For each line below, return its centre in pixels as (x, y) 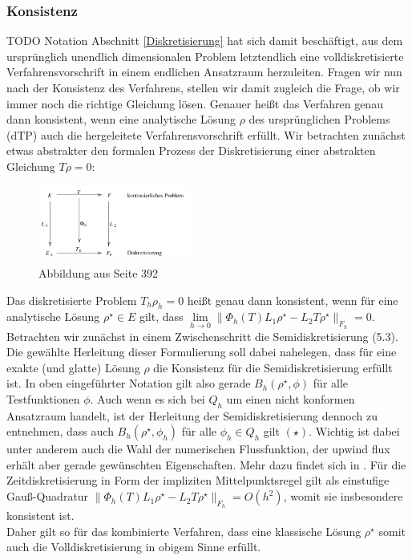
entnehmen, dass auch (60, 431)
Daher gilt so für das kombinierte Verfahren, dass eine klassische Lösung (184, 531)
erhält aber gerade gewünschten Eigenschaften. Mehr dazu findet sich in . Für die (206, 464)
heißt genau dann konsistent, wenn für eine (293, 300)
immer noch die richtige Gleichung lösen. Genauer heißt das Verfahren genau (195, 103)
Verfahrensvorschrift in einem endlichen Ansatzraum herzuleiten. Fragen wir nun (204, 72)
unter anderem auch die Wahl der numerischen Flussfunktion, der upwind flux (198, 449)
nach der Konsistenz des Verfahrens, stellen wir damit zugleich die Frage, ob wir (203, 87)
